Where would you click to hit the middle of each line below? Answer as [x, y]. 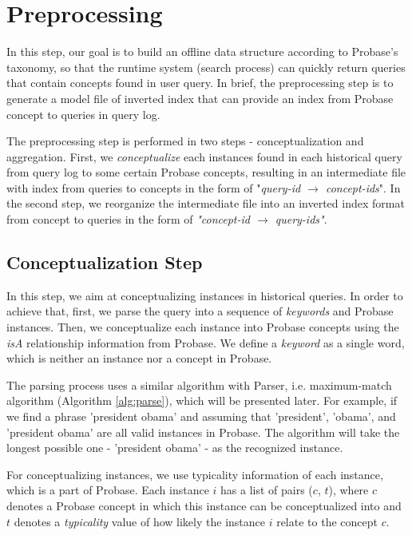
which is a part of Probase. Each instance [108, 490]
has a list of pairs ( [267, 490]
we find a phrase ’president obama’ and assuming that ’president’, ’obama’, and [201, 416]
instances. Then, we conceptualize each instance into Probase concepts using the [203, 327]
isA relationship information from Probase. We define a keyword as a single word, [206, 342]
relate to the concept [327, 521]
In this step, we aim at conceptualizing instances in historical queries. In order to [205, 295]
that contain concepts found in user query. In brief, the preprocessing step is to [200, 83]
